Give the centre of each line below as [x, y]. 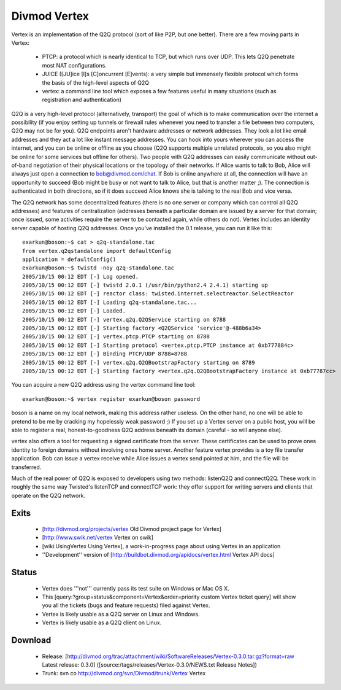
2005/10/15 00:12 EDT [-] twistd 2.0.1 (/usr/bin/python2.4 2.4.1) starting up [145, 285]
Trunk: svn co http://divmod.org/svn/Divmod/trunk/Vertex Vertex [124, 673]
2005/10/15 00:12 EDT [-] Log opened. [81, 277]
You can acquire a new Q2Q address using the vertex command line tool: [103, 385]
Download [31, 641]
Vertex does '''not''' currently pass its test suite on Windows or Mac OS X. [136, 588]
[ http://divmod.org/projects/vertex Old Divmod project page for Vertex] [132, 529]
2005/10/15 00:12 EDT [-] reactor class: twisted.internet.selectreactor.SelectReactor [158, 294]
